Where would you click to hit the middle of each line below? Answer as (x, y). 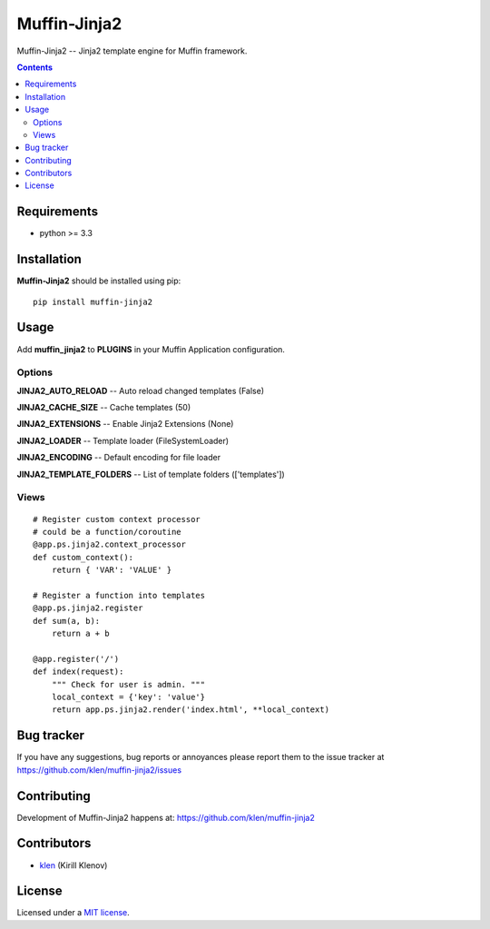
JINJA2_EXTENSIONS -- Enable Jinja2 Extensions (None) (125, 424)
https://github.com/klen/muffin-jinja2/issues (99, 770)
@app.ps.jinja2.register (88, 608)
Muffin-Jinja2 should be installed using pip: (99, 281)
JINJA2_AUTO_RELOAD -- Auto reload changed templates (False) (141, 390)
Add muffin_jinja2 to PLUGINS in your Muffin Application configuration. (151, 349)
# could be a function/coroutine (107, 532)
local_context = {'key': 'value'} (128, 697)
